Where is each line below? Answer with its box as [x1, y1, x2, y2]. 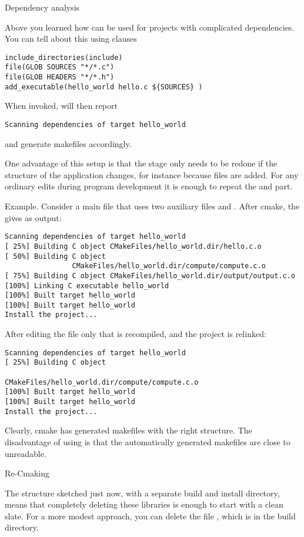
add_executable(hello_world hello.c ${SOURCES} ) [5, 82, 203, 91]
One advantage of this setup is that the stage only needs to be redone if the [5, 157, 278, 169]
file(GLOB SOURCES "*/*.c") [5, 63, 115, 72]
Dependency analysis [5, 1, 80, 13]
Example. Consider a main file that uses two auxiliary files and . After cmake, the [5, 200, 300, 212]
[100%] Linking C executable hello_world [5, 281, 169, 290]
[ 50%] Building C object [5, 252, 106, 261]
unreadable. [5, 447, 46, 459]
